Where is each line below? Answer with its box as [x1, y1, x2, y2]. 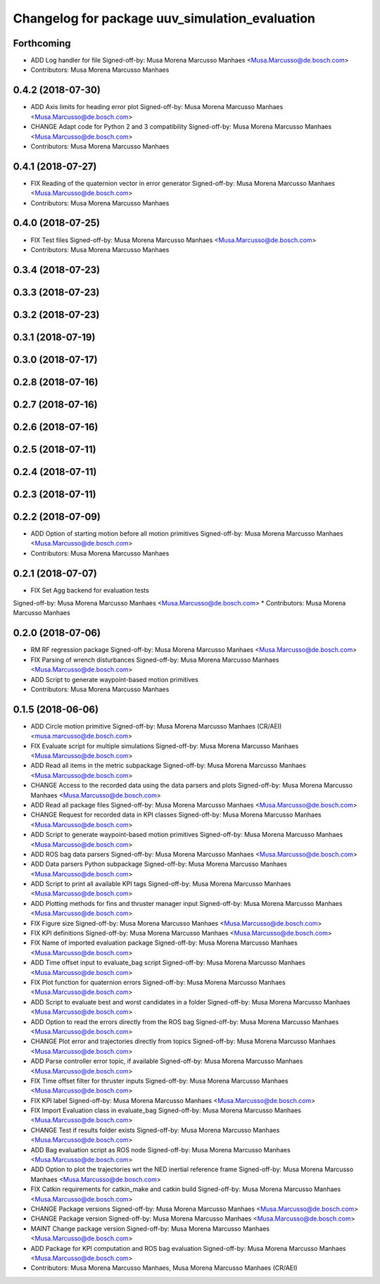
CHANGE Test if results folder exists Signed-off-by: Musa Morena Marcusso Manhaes [30, 1126, 280, 1134]
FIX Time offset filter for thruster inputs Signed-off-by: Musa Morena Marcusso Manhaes [30, 1076, 289, 1085]
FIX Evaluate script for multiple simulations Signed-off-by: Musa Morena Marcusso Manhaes [30, 741, 299, 750]
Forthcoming [13, 37, 71, 49]
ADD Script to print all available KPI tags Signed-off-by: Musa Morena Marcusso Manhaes [30, 880, 291, 888]
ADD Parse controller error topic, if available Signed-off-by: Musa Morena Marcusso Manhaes [30, 1057, 303, 1066]
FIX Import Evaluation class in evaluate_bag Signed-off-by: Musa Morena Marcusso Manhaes [30, 1106, 302, 1115]
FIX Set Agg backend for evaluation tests [30, 586, 149, 594]
